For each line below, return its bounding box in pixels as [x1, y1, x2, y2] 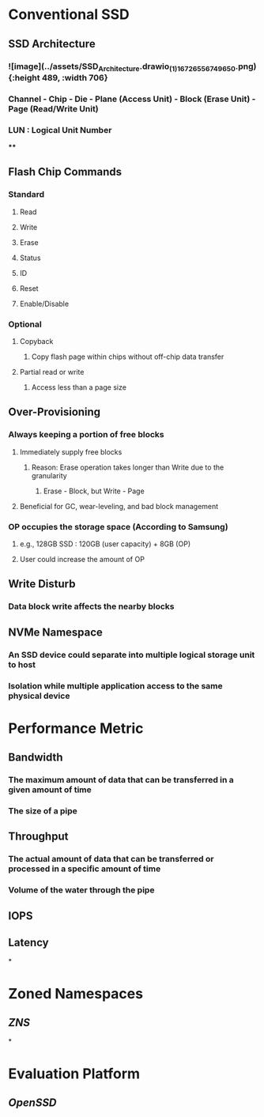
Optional [8, 319, 42, 330]
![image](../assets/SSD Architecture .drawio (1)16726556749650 [8, 61, 236, 73]
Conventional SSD [8, 6, 130, 24]
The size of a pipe [8, 805, 77, 816]
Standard [8, 189, 45, 200]
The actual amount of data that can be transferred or [8, 854, 214, 865]
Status [19, 253, 41, 262]
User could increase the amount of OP [19, 554, 145, 564]
